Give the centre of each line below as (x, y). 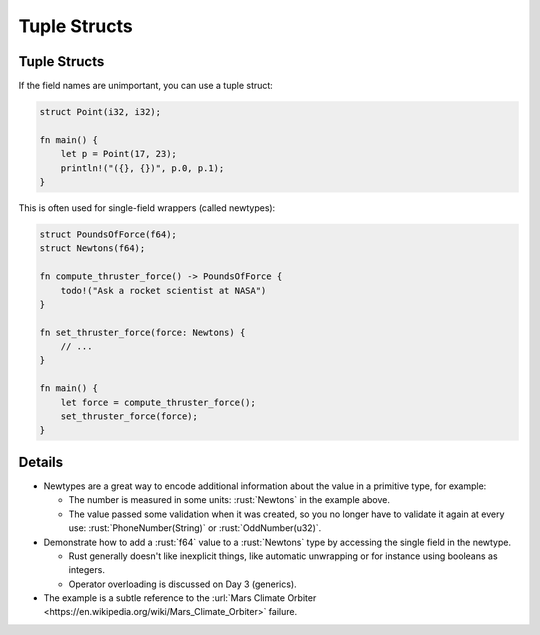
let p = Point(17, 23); (118, 154)
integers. (86, 570)
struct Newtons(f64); (92, 248)
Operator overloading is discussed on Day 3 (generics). (182, 584)
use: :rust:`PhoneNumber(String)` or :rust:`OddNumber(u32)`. (195, 528)
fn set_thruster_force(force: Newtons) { (142, 332)
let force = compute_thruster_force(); (158, 402)
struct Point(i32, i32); (100, 112)
